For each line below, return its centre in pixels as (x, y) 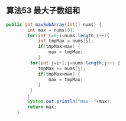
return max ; (42, 107)
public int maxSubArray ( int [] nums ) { (54, 24)
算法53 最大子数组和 (43, 11)
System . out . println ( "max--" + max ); (70, 102)
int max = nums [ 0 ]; (51, 30)
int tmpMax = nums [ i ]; (66, 41)
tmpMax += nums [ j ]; (62, 68)
